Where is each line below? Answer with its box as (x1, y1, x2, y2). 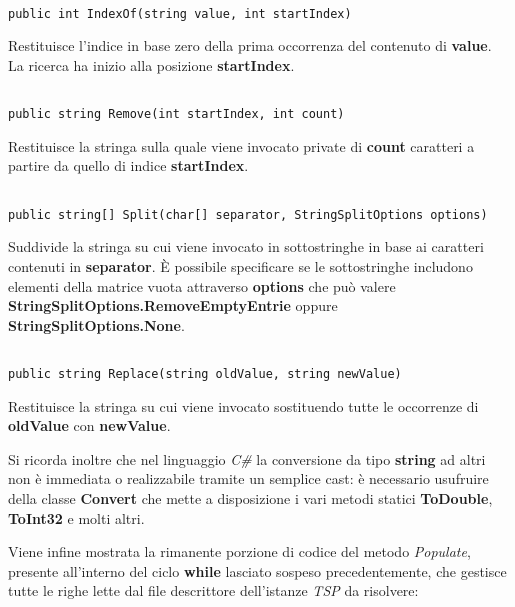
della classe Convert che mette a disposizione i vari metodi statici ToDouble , (8, 487, 493, 508)
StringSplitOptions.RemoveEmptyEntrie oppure (8, 295, 338, 316)
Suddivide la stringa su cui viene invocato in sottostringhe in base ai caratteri (8, 236, 484, 257)
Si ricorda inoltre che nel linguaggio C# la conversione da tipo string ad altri (8, 448, 486, 469)
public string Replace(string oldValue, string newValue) (8, 366, 402, 381)
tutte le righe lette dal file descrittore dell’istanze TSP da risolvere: (8, 580, 419, 601)
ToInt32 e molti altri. (8, 507, 145, 528)
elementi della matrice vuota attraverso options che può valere (8, 275, 396, 296)
